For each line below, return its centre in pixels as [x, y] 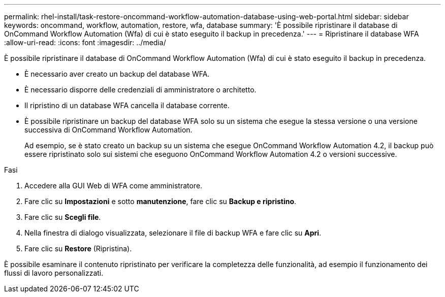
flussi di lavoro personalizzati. [54, 273]
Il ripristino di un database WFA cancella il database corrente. [127, 105]
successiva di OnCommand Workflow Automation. [108, 130]
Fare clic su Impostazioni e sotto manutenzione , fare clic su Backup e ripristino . [161, 201]
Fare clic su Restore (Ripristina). [78, 249]
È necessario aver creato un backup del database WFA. [117, 74]
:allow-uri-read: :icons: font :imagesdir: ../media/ [85, 42]
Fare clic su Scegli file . [63, 217]
